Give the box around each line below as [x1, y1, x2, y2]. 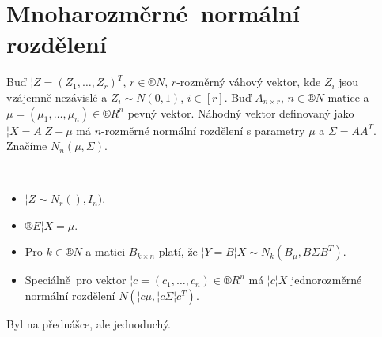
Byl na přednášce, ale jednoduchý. [6, 316, 171, 332]
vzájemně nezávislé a [6, 88, 108, 105]
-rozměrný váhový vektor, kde [176, 73, 321, 90]
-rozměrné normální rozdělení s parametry [101, 122, 305, 138]
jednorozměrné [290, 271, 362, 288]
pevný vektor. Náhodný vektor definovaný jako [127, 104, 354, 121]
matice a [327, 88, 369, 105]
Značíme [6, 137, 47, 154]
